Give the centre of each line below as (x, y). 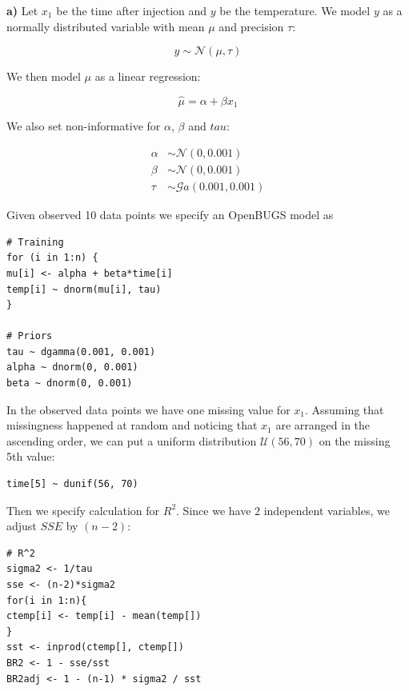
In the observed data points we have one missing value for (148, 409)
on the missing (355, 440)
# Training (35, 242)
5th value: (31, 456)
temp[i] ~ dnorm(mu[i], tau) (84, 289)
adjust (22, 526)
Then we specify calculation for (83, 510)
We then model (44, 76)
